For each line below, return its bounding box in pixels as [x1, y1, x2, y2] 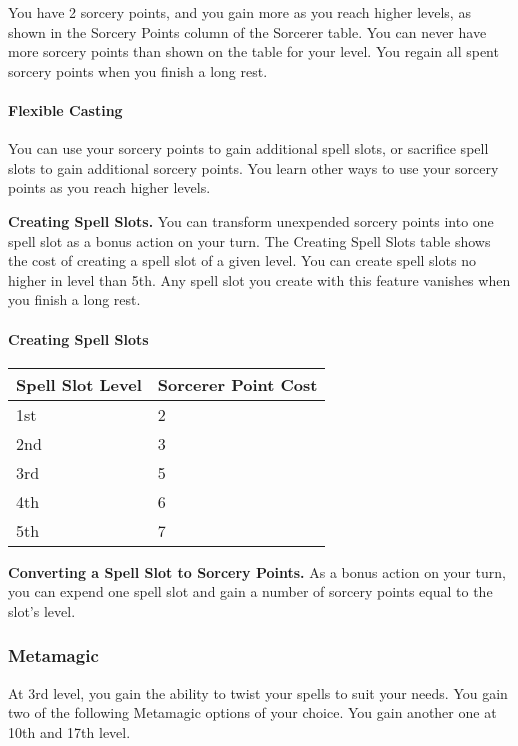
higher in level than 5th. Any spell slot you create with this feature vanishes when [8, 269, 511, 290]
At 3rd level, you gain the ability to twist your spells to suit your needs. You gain [8, 682, 508, 703]
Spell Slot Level [16, 372, 142, 396]
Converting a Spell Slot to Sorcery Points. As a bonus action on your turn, [8, 561, 506, 582]
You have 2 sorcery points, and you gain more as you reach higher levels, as [8, 2, 471, 22]
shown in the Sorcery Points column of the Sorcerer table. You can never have [8, 21, 487, 42]
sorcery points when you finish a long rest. [8, 60, 268, 81]
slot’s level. [8, 600, 76, 621]
